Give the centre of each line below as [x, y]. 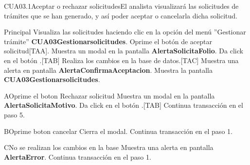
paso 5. [14, 114]
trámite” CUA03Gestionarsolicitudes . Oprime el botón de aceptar [108, 41]
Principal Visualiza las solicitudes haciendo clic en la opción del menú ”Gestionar [125, 32]
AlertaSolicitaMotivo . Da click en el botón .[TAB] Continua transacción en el [124, 105]
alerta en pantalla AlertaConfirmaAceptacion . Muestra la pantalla [108, 70]
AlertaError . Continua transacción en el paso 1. [78, 157]
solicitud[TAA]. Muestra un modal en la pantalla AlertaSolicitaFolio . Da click [124, 51]
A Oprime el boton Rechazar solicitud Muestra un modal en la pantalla [109, 95]
